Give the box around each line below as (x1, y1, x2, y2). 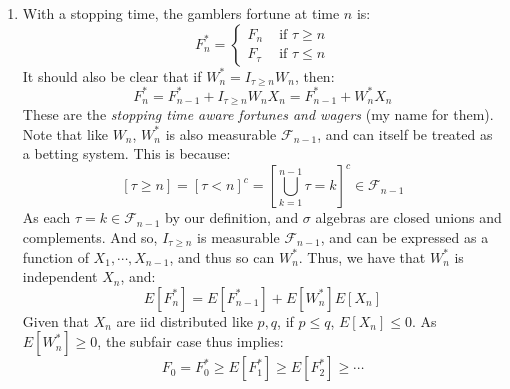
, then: (294, 65, 335, 86)
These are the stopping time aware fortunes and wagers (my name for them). (22, 104, 494, 125)
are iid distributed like (116, 310, 253, 331)
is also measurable (165, 123, 277, 144)
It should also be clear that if (22, 65, 202, 86)
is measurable (197, 227, 280, 248)
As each (22, 207, 71, 228)
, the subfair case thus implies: (97, 331, 284, 352)
